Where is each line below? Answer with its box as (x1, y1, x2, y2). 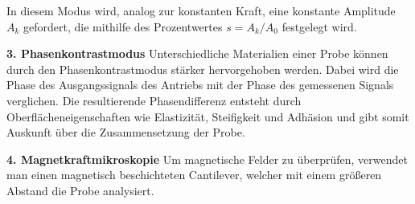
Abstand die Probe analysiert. (6, 182, 154, 198)
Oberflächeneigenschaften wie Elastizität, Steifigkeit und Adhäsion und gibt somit (6, 108, 409, 124)
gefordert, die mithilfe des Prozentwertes (23, 18, 223, 35)
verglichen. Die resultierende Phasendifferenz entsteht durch (6, 92, 302, 108)
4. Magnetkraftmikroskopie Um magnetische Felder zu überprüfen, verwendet (6, 150, 408, 167)
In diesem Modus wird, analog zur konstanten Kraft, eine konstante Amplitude (6, 2, 396, 18)
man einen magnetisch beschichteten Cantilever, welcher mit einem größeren (6, 166, 382, 183)
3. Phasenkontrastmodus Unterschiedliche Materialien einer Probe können (6, 45, 388, 62)
